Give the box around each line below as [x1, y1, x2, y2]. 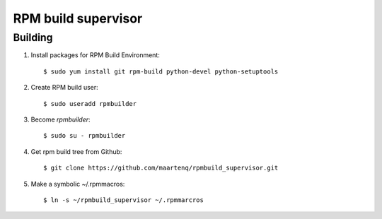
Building [13, 31, 53, 44]
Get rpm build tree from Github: [30, 147, 122, 155]
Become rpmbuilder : [30, 115, 91, 124]
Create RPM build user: [30, 83, 98, 92]
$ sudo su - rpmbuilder [43, 131, 126, 140]
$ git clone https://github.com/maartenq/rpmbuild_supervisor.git [43, 164, 279, 172]
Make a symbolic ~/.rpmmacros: [30, 179, 125, 188]
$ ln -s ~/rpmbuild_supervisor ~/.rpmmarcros [43, 196, 204, 204]
